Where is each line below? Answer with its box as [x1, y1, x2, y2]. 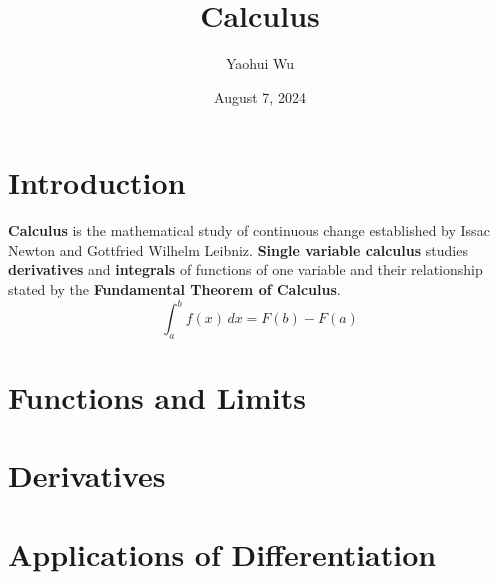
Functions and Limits [8, 377, 307, 418]
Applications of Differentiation [8, 533, 437, 574]
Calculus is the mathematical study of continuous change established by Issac [8, 220, 490, 241]
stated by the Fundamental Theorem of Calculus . [8, 279, 341, 300]
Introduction [8, 162, 186, 203]
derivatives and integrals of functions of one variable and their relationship [8, 259, 483, 280]
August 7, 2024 [214, 86, 306, 107]
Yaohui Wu [225, 53, 295, 74]
